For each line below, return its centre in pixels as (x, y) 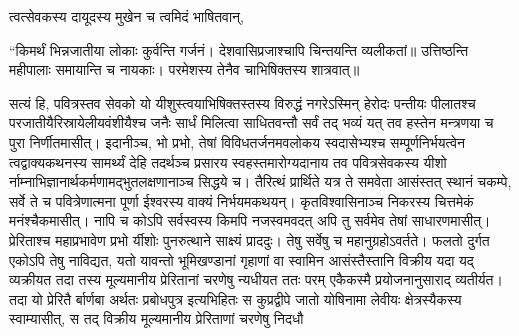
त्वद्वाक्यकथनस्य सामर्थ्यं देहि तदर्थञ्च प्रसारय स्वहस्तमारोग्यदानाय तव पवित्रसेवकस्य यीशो (228, 161)
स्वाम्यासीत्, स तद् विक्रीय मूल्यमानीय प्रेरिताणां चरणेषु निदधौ (156, 318)
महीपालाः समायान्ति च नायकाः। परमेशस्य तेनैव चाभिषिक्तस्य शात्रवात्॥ (184, 69)
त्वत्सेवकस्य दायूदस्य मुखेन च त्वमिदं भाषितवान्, (126, 16)
